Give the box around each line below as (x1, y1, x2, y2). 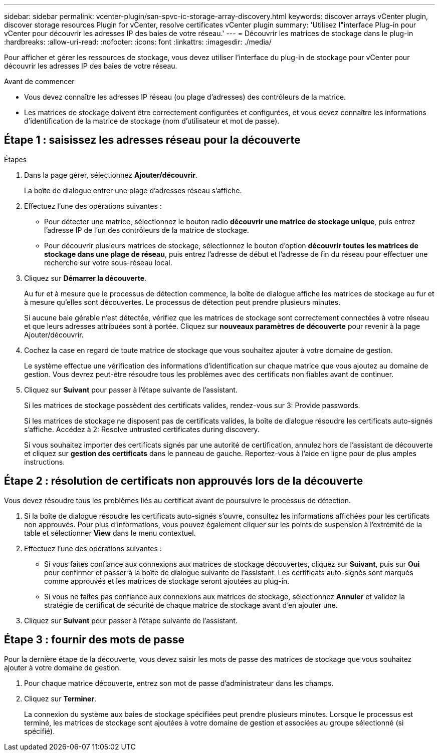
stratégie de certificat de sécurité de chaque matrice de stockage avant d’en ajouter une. (44, 600, 338, 609)
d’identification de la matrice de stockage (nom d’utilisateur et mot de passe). (24, 117, 280, 125)
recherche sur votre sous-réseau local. (44, 258, 172, 267)
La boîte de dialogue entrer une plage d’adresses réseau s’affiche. (24, 186, 242, 195)
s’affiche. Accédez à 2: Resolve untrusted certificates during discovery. (24, 425, 260, 434)
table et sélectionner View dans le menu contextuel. (24, 528, 196, 537)
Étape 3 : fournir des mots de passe (4, 633, 185, 646)
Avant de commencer (4, 77, 75, 86)
